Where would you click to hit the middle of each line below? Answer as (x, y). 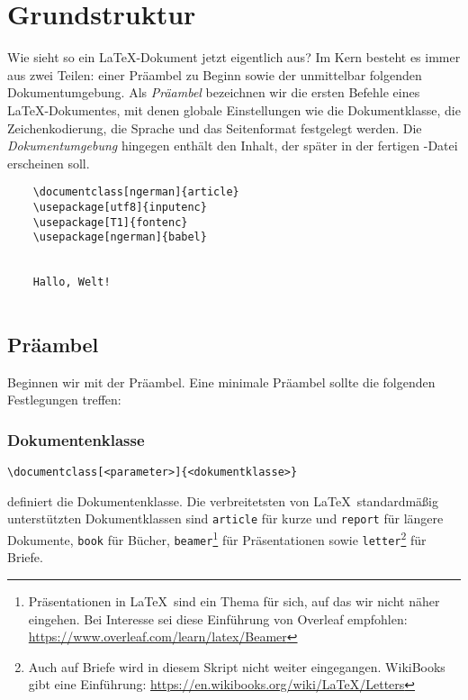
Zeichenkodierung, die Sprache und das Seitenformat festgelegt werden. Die (215, 127)
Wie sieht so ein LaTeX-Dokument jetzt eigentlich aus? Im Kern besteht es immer (234, 57)
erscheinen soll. (49, 163)
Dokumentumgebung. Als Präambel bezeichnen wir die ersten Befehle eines (214, 92)
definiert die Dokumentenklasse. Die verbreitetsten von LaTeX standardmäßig (223, 500)
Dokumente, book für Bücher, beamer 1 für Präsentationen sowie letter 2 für (217, 538)
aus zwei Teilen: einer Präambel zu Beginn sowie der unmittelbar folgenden (215, 74)
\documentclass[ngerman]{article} (136, 192)
